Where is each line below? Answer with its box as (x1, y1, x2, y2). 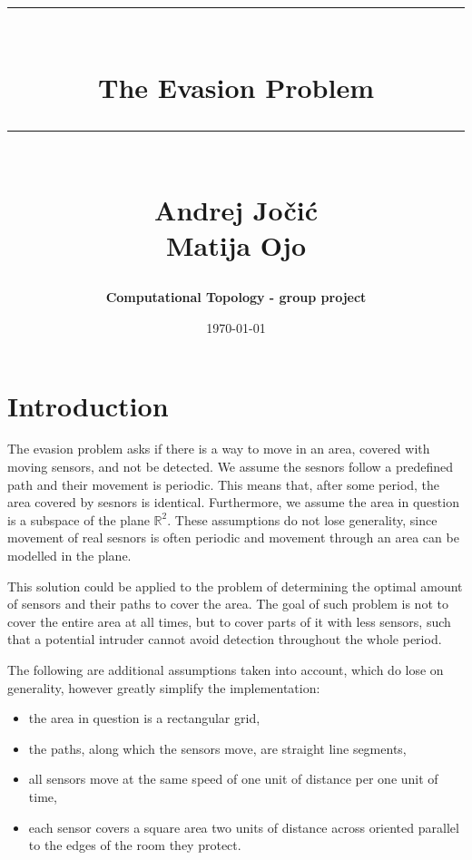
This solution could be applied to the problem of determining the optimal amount (7, 576, 463, 595)
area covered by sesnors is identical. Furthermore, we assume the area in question (7, 493, 459, 512)
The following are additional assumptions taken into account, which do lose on (7, 660, 444, 679)
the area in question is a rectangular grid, (28, 709, 261, 728)
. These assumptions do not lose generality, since (167, 510, 438, 529)
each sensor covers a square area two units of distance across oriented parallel (28, 817, 459, 836)
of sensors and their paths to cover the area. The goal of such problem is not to (7, 594, 448, 613)
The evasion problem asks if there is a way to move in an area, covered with (7, 439, 430, 458)
